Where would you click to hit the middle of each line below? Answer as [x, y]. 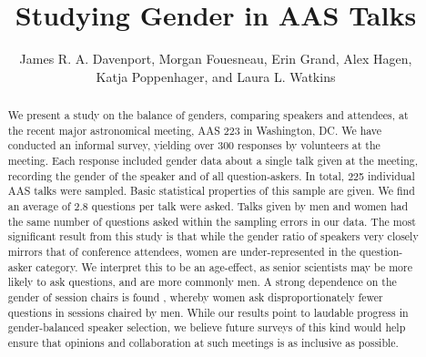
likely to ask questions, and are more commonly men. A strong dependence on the [202, 282]
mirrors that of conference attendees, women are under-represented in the [182, 252]
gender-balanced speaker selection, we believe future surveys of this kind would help [207, 327]
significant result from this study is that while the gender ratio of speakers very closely [213, 236]
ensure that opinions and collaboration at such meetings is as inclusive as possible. [203, 342]
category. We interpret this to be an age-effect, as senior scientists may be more [224, 266]
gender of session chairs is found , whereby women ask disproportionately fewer [195, 296]
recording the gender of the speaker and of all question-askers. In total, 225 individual [211, 175]
